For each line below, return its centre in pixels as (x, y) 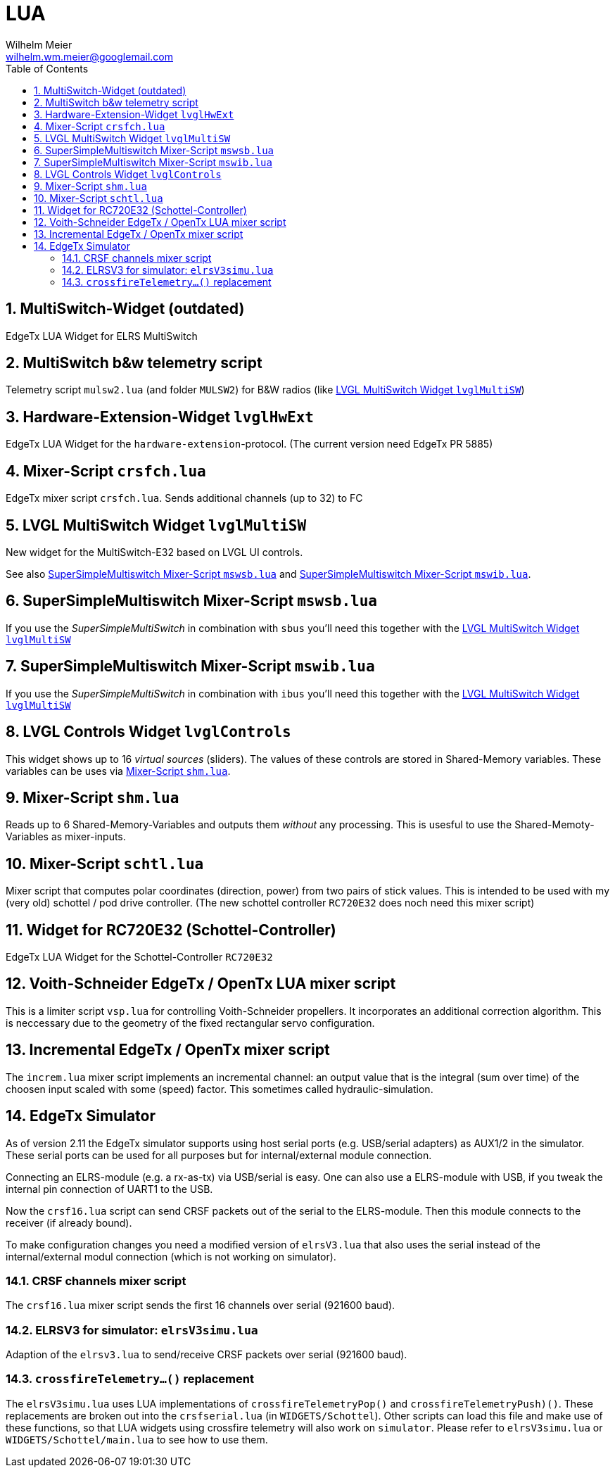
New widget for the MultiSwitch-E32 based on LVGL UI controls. (154, 552)
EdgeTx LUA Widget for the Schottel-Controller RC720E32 (139, 957)
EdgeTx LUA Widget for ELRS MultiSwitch (102, 336)
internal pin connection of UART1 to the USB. (109, 1189)
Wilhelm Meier (39, 44)
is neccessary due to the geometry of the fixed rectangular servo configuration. (190, 1023)
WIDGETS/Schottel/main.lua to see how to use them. (137, 1439)
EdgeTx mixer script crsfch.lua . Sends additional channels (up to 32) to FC (184, 498)
